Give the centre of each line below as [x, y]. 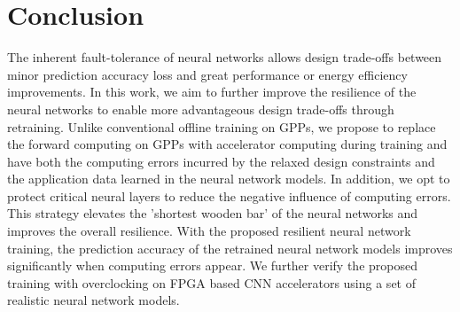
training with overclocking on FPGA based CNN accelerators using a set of [211, 282]
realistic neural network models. [94, 300]
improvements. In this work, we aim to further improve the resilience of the [212, 92]
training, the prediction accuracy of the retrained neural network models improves [230, 248]
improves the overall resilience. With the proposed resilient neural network [209, 231]
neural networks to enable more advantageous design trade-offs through [201, 109]
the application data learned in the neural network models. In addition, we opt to [229, 179]
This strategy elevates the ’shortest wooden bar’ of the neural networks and [213, 213]
